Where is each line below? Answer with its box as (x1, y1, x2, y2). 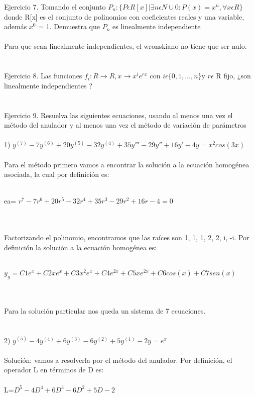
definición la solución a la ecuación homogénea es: (4, 242, 157, 252)
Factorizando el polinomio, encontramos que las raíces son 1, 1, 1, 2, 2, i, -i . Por (4, 232, 249, 243)
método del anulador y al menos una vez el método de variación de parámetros (4, 120, 246, 130)
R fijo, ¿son (216, 70, 251, 81)
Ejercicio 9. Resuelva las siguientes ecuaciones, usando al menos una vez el (4, 110, 233, 120)
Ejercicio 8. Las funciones (4, 70, 82, 81)
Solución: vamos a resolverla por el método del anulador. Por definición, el (4, 354, 232, 365)
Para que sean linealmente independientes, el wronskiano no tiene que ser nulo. (4, 41, 247, 51)
